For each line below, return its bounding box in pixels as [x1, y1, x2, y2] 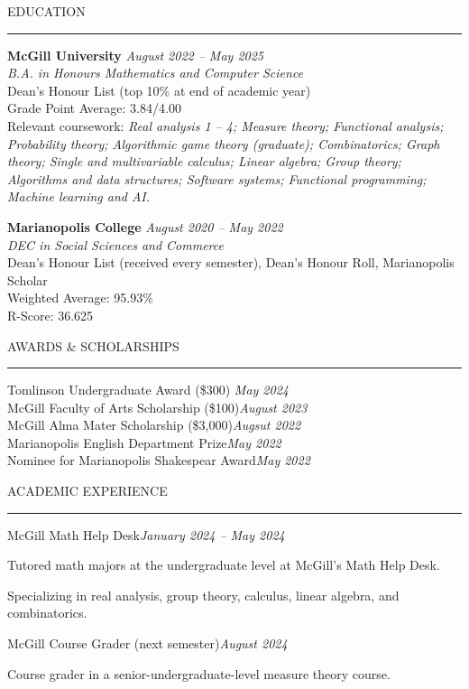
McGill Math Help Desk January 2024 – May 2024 [7, 525, 285, 544]
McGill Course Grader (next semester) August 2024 [7, 634, 288, 653]
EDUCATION [7, 2, 86, 20]
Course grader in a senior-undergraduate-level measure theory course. [7, 664, 391, 683]
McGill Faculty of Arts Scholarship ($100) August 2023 [7, 397, 308, 416]
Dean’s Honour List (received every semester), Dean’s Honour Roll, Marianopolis [7, 253, 455, 272]
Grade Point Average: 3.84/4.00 [7, 98, 181, 117]
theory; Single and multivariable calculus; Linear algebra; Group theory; [7, 152, 401, 171]
